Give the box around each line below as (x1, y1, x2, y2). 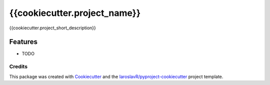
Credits (9, 63, 27, 70)
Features (9, 38, 37, 46)
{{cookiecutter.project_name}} (9, 7, 141, 18)
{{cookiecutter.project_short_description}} (9, 25, 96, 31)
